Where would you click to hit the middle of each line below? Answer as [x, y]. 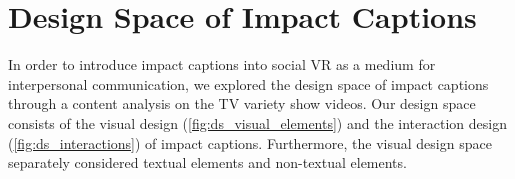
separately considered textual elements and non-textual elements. [207, 162]
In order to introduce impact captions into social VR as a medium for [222, 64]
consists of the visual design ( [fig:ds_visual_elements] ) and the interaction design [257, 122]
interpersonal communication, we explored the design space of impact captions [248, 83]
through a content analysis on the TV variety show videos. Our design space [242, 103]
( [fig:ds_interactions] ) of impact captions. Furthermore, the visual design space [250, 142]
